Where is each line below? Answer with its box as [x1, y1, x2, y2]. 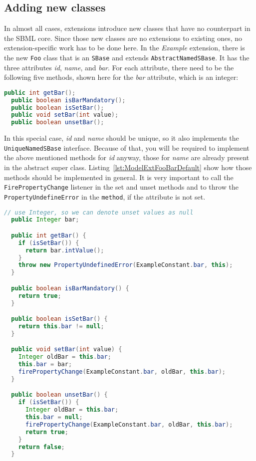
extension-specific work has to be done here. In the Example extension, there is [4, 42, 245, 53]
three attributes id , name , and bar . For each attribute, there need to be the [4, 62, 234, 72]
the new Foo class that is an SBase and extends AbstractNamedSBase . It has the [4, 52, 250, 62]
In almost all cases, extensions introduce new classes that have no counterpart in [4, 23, 251, 33]
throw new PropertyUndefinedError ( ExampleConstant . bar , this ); [18, 261, 233, 269]
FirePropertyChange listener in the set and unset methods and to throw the [4, 182, 239, 192]
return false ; [18, 443, 65, 451]
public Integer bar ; [11, 216, 79, 224]
